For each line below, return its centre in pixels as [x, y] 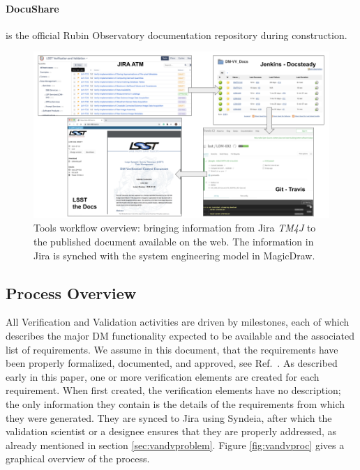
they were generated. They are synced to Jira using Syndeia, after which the [169, 417]
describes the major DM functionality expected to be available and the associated [180, 336]
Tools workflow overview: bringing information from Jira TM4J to [175, 228]
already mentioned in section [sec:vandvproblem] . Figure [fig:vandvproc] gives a [175, 445]
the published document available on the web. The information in [174, 242]
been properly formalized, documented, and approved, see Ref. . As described [172, 363]
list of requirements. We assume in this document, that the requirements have [172, 349]
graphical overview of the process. [78, 458]
